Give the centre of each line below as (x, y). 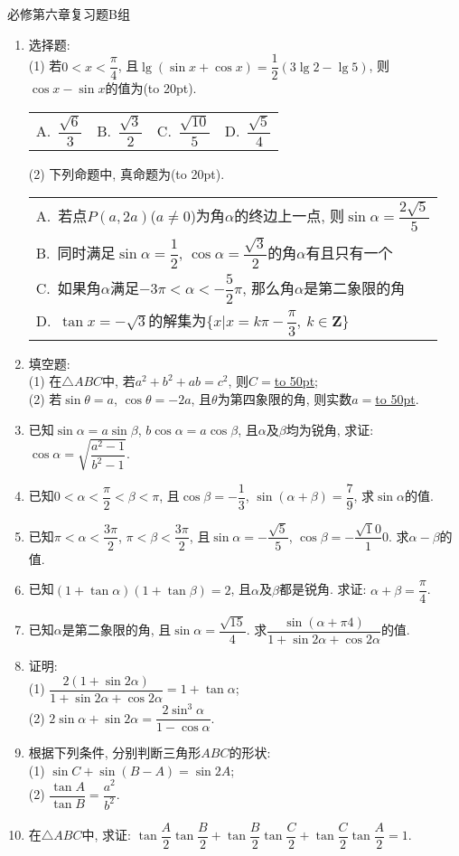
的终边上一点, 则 (289, 216)
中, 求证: (106, 835)
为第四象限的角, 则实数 (285, 398)
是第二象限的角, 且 (117, 630)
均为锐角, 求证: (330, 429)
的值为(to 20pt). (151, 88)
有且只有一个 (349, 253)
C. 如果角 (68, 287)
